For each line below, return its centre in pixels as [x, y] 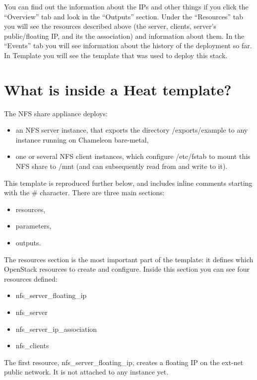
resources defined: [31, 278]
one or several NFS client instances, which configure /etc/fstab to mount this [133, 156]
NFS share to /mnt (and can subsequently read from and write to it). [122, 166]
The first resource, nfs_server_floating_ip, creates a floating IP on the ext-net [124, 362]
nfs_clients [32, 345]
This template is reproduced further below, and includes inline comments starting [128, 183]
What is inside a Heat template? [118, 89]
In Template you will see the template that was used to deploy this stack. [116, 55]
